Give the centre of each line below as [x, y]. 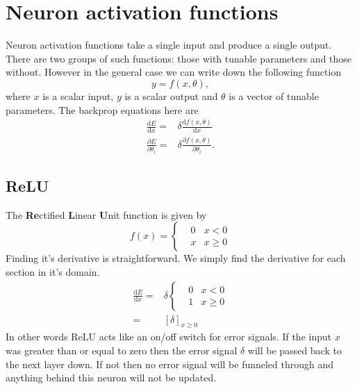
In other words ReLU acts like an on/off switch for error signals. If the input [169, 337]
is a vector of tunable [274, 96]
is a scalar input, [78, 96]
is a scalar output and [171, 96]
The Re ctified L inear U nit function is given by [106, 214]
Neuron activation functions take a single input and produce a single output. [169, 45]
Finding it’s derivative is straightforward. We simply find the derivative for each [176, 258]
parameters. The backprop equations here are [102, 109]
